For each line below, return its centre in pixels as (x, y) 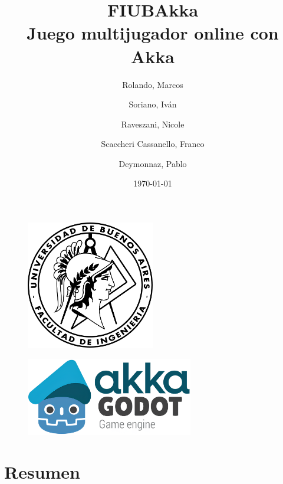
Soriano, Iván (153, 104)
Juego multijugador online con (153, 33)
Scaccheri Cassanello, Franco (153, 144)
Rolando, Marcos (153, 84)
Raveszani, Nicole (153, 124)
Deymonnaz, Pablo (153, 163)
